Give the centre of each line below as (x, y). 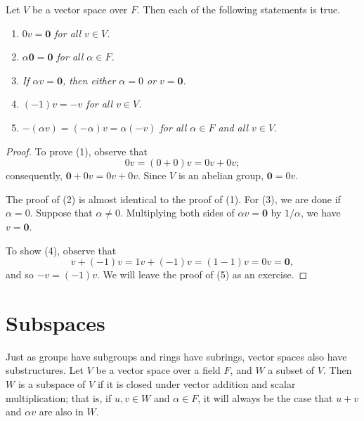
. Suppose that (61, 213)
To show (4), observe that (61, 250)
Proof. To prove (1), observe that (77, 151)
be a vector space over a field (158, 370)
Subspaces (56, 322)
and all (233, 127)
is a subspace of (52, 384)
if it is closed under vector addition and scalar (196, 384)
